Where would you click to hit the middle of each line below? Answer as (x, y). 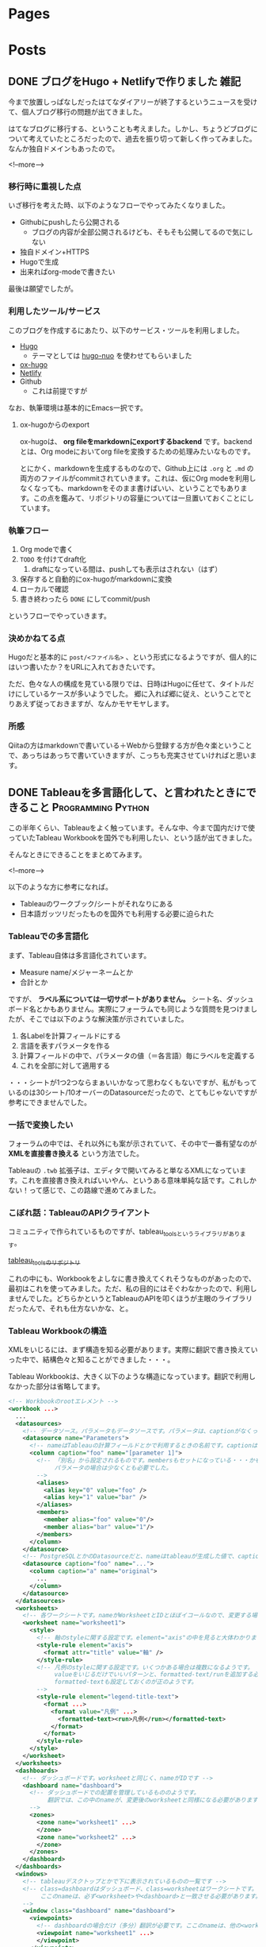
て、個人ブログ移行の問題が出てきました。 (77, 112)
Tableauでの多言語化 (48, 937)
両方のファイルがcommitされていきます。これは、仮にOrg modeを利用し (138, 478)
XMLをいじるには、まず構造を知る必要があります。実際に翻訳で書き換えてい (133, 1350)
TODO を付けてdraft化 (53, 559)
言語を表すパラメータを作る (65, 1045)
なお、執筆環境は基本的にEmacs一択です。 (78, 408)
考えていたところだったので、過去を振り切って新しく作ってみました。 (142, 139)
